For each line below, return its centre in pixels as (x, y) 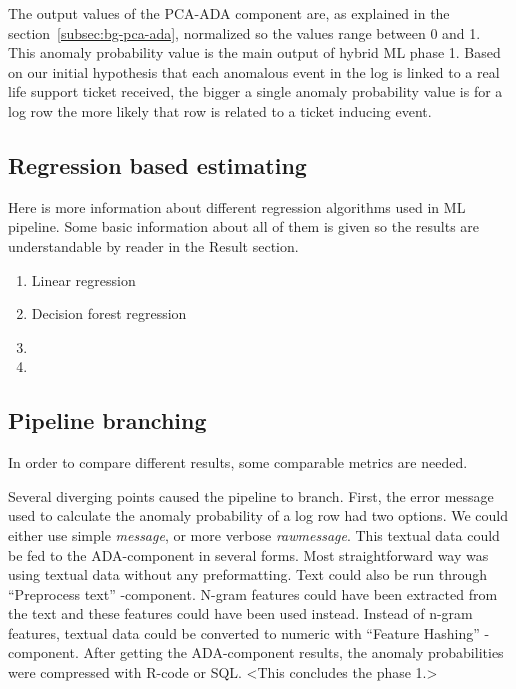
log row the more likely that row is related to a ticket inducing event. (220, 110)
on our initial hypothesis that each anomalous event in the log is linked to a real (254, 71)
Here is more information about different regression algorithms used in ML (237, 206)
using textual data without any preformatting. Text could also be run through (248, 574)
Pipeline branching (107, 420)
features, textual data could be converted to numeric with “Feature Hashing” (244, 632)
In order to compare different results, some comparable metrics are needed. (238, 462)
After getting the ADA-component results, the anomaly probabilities (293, 652)
